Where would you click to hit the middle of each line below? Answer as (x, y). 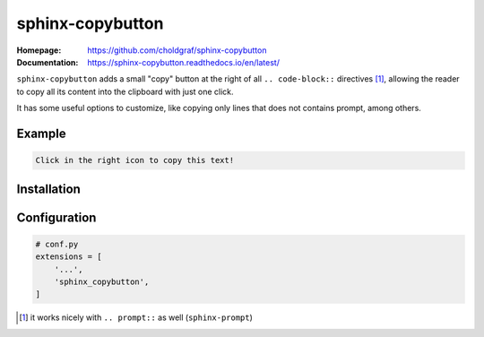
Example (41, 133)
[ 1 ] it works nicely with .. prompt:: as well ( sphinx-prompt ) (136, 317)
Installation (48, 189)
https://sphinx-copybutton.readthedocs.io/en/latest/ (183, 62)
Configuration (56, 217)
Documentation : (48, 62)
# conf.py (57, 244)
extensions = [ (69, 257)
